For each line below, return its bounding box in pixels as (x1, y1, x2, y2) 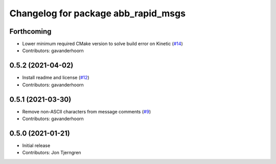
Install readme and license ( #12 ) (22, 75, 89, 81)
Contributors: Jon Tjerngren (22, 150, 81, 156)
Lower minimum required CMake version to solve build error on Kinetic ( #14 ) (22, 41, 183, 47)
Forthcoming (9, 27, 52, 36)
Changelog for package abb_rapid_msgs (9, 8, 186, 19)
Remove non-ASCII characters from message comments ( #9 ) (22, 108, 151, 114)
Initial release (22, 142, 51, 148)
